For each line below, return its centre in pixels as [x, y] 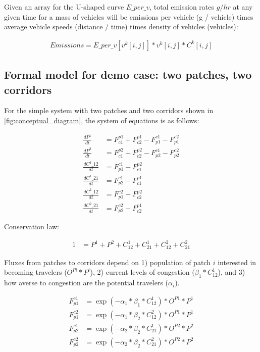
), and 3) [231, 272]
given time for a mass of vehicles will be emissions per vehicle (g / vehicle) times [129, 16]
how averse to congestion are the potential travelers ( [86, 283]
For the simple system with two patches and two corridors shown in [109, 110]
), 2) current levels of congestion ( [142, 272]
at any [243, 7]
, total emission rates [182, 7]
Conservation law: [32, 227]
